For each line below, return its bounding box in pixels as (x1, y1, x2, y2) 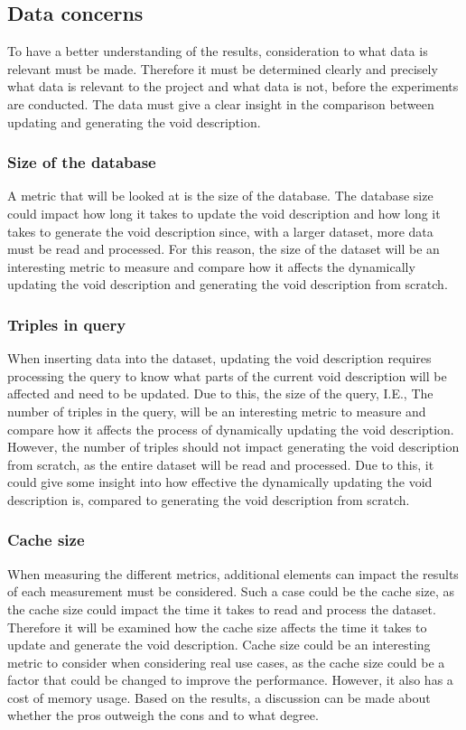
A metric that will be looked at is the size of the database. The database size (7, 186, 433, 205)
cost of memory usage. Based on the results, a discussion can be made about (7, 688, 431, 707)
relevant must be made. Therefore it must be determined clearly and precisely (7, 59, 438, 78)
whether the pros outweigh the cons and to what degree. (7, 706, 319, 725)
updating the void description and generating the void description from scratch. (7, 275, 448, 294)
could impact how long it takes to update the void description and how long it (7, 203, 441, 222)
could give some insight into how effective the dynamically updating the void (7, 473, 433, 491)
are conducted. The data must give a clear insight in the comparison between (7, 94, 434, 113)
